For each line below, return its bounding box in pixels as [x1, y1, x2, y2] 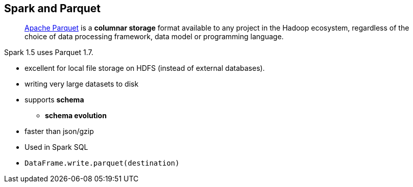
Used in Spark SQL [25, 143, 88, 152]
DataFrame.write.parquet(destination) [25, 159, 180, 168]
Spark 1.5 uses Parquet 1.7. [4, 48, 93, 57]
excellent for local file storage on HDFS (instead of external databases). [25, 64, 265, 73]
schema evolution [45, 111, 107, 120]
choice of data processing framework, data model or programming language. [25, 32, 284, 41]
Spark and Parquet [4, 2, 101, 15]
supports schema [25, 95, 84, 104]
